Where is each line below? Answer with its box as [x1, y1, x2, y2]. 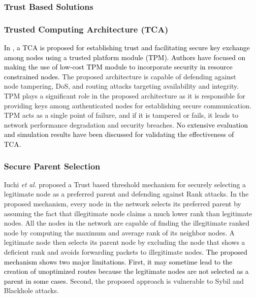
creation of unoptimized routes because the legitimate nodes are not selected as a [4, 266, 249, 276]
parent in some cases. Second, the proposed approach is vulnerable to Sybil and [4, 275, 244, 286]
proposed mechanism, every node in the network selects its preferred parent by [4, 198, 241, 208]
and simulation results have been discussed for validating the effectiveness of [4, 129, 234, 139]
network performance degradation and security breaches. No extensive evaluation [4, 119, 248, 130]
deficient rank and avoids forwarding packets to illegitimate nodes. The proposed [4, 246, 248, 257]
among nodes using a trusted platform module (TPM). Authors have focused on [4, 52, 246, 62]
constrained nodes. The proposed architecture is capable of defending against [4, 71, 236, 81]
